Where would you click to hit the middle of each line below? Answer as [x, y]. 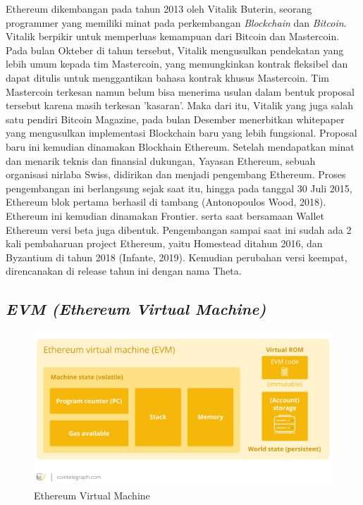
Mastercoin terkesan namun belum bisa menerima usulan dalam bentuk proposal [180, 91]
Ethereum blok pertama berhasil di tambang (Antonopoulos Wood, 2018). [166, 202]
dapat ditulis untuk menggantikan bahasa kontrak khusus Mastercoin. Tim [168, 77]
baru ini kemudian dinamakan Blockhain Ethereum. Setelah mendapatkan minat [180, 146]
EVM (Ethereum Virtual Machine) [136, 309]
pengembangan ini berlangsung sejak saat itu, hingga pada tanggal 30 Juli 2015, [179, 188]
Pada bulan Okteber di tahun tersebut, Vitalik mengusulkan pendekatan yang [175, 50]
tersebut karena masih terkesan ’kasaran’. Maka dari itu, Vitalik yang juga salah [179, 105]
